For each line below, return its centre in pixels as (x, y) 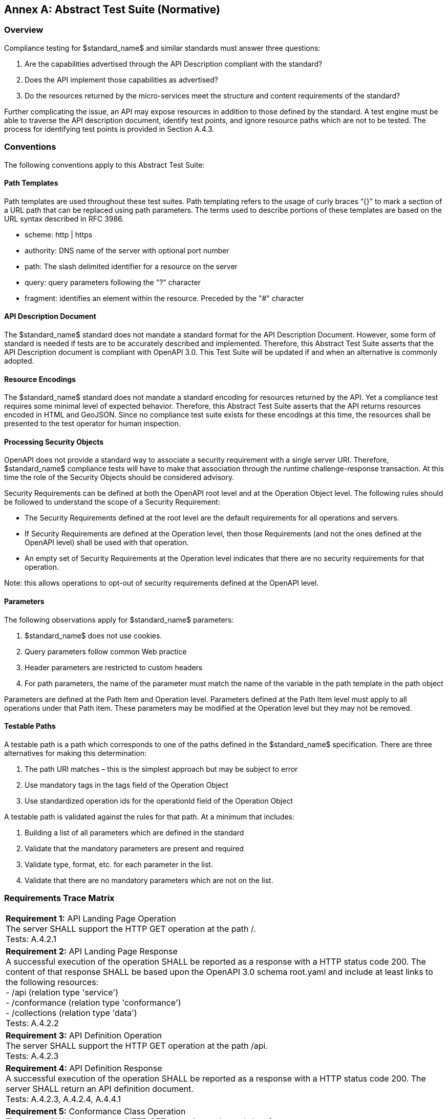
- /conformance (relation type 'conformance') (93, 1002)
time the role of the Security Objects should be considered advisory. (119, 477)
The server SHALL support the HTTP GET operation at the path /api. (137, 1045)
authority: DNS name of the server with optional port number (127, 250)
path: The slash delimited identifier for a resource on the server (131, 266)
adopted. (19, 361)
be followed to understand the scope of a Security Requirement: (112, 502)
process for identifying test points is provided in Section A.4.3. (109, 129)
